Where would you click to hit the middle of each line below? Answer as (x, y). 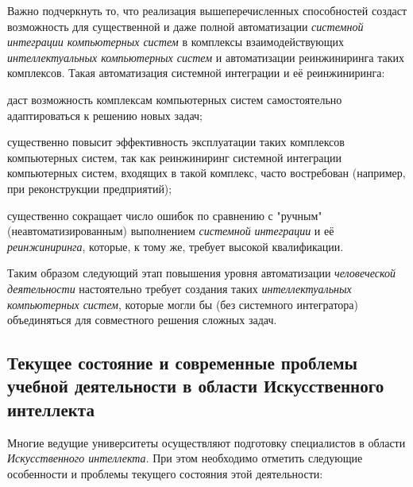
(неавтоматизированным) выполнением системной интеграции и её (171, 231)
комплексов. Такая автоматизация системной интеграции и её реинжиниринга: (196, 73)
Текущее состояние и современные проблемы (182, 363)
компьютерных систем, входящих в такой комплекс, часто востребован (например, (206, 173)
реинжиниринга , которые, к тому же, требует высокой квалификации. (176, 246)
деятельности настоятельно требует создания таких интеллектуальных (179, 288)
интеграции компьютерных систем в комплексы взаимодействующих (176, 42)
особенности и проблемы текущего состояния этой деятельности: (165, 473)
